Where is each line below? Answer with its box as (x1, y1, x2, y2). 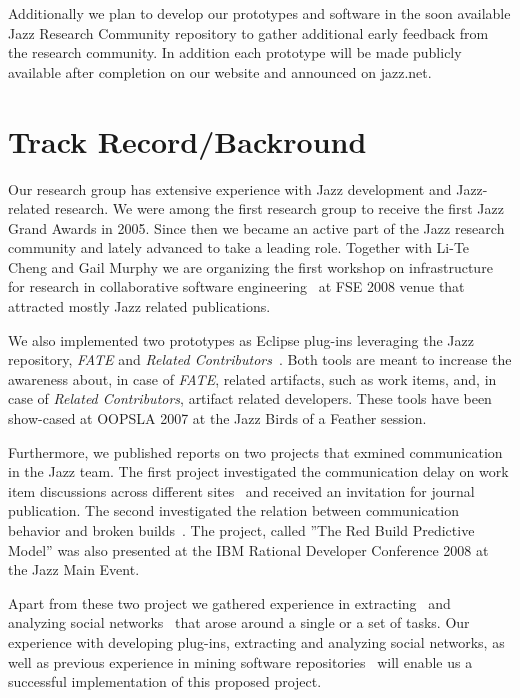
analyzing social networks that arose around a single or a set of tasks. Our (8, 612, 470, 633)
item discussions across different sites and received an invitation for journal (8, 480, 475, 501)
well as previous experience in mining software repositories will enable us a (8, 651, 473, 672)
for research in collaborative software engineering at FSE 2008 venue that (8, 276, 465, 297)
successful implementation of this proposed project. (8, 671, 322, 692)
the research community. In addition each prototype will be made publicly (8, 42, 462, 63)
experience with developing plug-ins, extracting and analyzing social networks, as (8, 631, 505, 652)
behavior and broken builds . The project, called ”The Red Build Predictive (8, 520, 475, 540)
